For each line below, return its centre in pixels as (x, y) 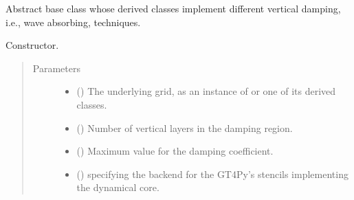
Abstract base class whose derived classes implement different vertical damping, (173, 8)
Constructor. (32, 45)
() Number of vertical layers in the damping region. (185, 127)
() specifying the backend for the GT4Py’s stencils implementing (212, 174)
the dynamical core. (118, 187)
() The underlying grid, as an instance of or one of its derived (206, 91)
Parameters (56, 68)
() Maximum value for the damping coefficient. (175, 151)
